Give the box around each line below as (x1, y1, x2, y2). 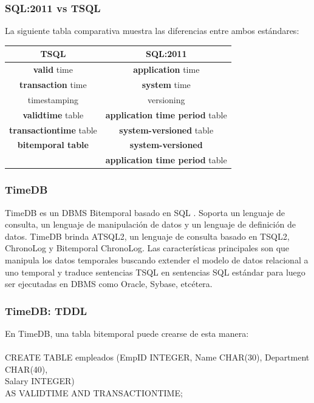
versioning (147, 93, 185, 106)
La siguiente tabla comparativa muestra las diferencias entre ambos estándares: (5, 24, 299, 37)
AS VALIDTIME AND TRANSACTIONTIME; (5, 386, 183, 399)
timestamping (27, 93, 79, 106)
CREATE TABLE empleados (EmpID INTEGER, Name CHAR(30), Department (5, 351, 310, 364)
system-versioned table (119, 123, 214, 136)
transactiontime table (9, 123, 97, 136)
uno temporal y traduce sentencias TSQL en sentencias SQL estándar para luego (5, 265, 305, 278)
